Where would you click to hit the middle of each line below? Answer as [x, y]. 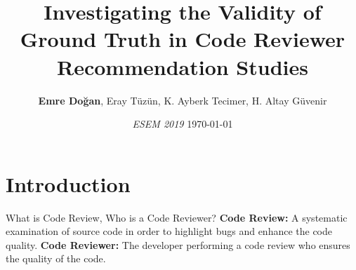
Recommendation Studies [183, 66]
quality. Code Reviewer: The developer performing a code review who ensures [178, 244]
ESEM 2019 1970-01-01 [183, 124]
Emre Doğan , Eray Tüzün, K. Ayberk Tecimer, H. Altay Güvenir [183, 100]
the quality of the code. [56, 258]
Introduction [68, 183]
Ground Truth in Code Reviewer [183, 39]
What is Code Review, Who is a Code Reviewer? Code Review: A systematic [177, 217]
